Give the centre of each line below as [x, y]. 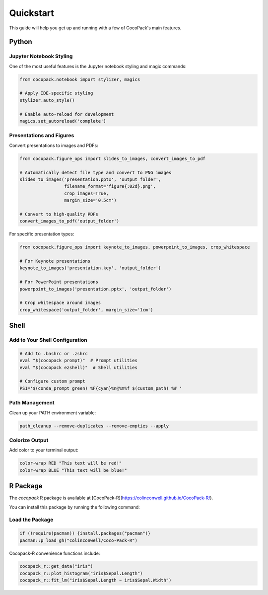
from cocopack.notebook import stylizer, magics [80, 79]
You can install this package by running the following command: [74, 507]
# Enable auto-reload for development [67, 114]
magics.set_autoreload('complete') [63, 121]
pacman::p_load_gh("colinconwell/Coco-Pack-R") [78, 540]
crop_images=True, [86, 193]
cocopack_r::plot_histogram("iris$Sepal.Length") [81, 573]
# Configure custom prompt [52, 381]
